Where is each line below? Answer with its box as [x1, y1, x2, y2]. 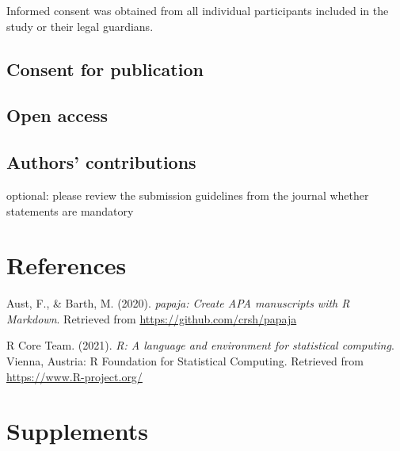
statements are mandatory [6, 202, 134, 219]
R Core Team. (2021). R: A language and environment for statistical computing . [6, 337, 394, 354]
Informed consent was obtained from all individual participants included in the [6, 2, 389, 18]
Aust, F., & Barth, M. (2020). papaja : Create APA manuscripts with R [6, 295, 350, 311]
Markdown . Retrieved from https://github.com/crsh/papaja [6, 310, 297, 327]
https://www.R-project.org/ [6, 368, 143, 384]
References [6, 249, 127, 281]
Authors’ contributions [6, 150, 196, 174]
